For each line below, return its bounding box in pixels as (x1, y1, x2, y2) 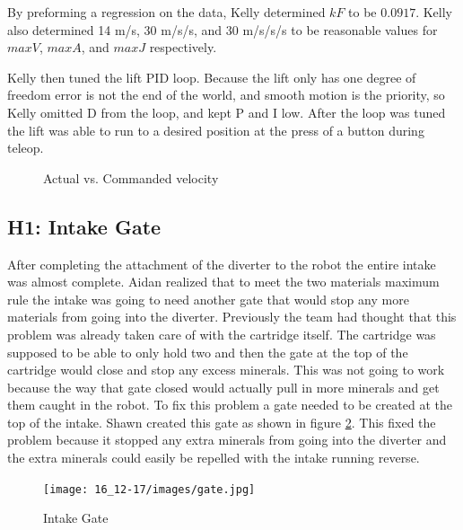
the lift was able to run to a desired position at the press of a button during (7, 120, 424, 139)
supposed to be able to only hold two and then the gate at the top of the (7, 342, 408, 361)
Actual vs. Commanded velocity (43, 168, 219, 187)
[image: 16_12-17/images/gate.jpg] (43, 482, 256, 496)
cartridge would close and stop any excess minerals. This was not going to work (7, 360, 445, 379)
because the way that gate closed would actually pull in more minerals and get (7, 377, 440, 396)
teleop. (7, 138, 44, 157)
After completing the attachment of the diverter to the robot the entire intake (7, 254, 436, 273)
